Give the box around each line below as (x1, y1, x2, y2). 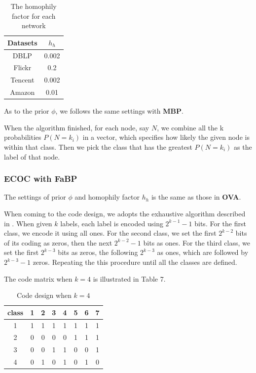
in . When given (4, 218, 52, 228)
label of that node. (4, 151, 60, 162)
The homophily (10, 1, 57, 11)
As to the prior (4, 106, 49, 116)
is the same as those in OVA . (151, 192, 241, 202)
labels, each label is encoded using (60, 218, 163, 228)
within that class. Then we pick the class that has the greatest (4, 142, 192, 152)
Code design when (17, 290, 72, 300)
